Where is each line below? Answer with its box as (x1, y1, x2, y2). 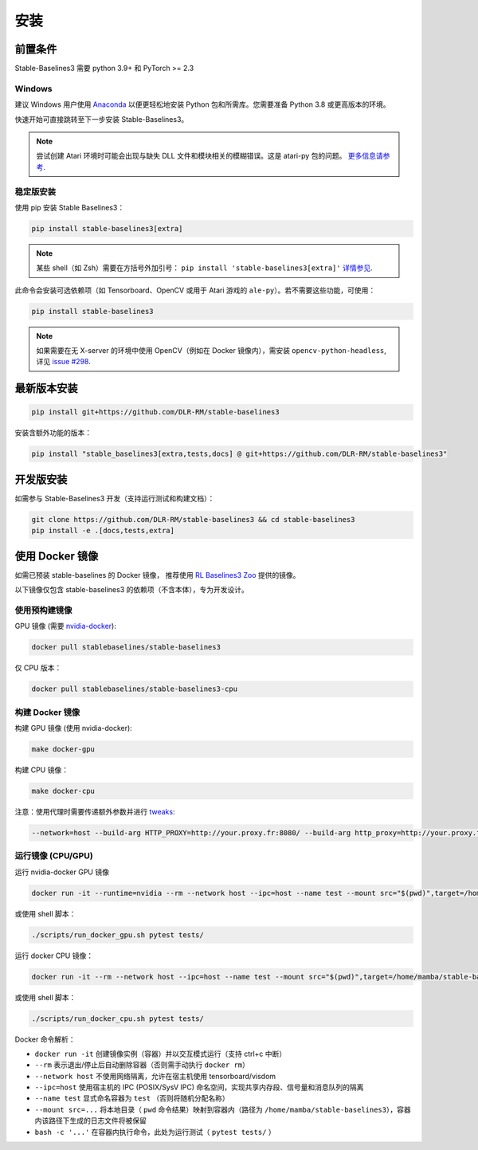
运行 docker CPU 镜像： (14, 951, 94, 960)
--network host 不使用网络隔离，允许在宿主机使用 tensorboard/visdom (34, 1071, 276, 1081)
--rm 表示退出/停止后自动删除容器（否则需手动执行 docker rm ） (34, 1060, 250, 1070)
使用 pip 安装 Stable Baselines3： (14, 202, 125, 212)
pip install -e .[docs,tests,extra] (31, 526, 175, 536)
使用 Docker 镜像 (14, 549, 99, 563)
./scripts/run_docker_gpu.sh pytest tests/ (31, 930, 205, 940)
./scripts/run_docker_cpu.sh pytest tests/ (31, 1014, 205, 1023)
